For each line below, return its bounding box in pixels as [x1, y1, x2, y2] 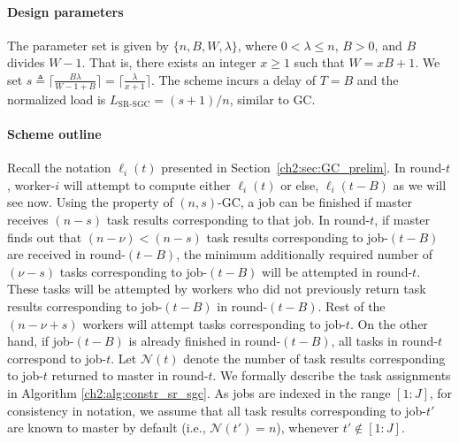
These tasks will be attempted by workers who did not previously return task [7, 279, 426, 298]
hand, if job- [7, 332, 74, 350]
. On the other [349, 314, 428, 332]
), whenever [276, 418, 340, 437]
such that [294, 53, 345, 72]
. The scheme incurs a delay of [150, 70, 316, 88]
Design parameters [7, 2, 124, 20]
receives [7, 210, 49, 228]
